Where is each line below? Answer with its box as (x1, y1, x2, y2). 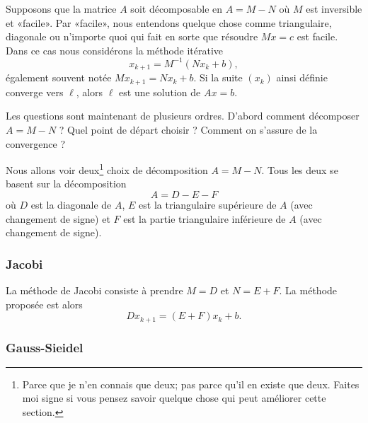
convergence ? (6, 136, 66, 151)
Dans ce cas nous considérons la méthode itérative (6, 42, 224, 57)
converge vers (6, 84, 64, 99)
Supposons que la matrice (6, 1, 117, 16)
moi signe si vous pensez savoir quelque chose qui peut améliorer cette (22, 390, 326, 405)
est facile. (297, 29, 338, 44)
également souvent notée (6, 70, 112, 85)
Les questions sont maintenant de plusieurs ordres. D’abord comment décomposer (6, 108, 360, 123)
